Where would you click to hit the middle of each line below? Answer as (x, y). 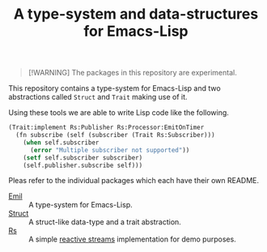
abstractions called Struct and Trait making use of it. (98, 97)
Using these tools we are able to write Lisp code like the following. (119, 113)
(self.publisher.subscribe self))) (83, 165)
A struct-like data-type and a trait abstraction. (105, 222)
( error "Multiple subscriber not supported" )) (110, 150)
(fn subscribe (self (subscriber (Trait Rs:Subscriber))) (116, 135)
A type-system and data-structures (136, 14)
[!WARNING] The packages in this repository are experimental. (132, 73)
